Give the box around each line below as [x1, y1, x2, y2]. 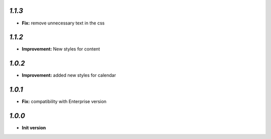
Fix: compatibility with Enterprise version [22, 98, 107, 104]
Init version [22, 125, 46, 131]
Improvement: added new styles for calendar [22, 72, 116, 78]
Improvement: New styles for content [22, 46, 100, 52]
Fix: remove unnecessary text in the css [22, 20, 105, 26]
